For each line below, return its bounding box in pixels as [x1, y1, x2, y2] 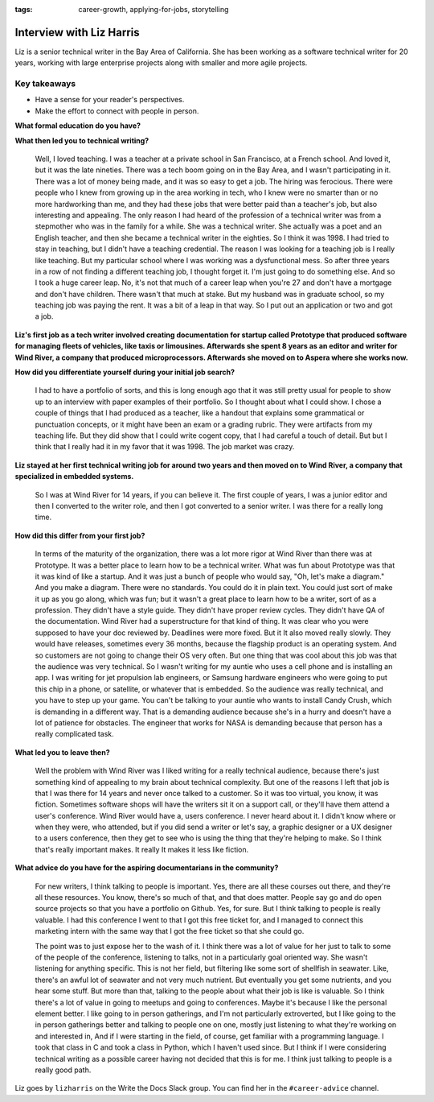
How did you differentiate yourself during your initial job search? [14, 367, 235, 378]
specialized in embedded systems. [14, 472, 134, 481]
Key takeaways [14, 78, 76, 89]
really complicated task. [35, 729, 114, 739]
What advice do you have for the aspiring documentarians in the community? [14, 863, 279, 873]
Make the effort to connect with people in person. [35, 105, 199, 116]
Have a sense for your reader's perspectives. [35, 95, 185, 105]
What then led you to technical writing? [14, 135, 149, 145]
